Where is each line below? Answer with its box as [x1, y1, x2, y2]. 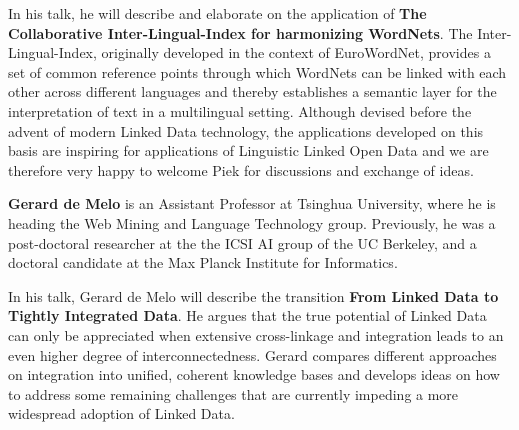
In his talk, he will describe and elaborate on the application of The [8, 3, 427, 23]
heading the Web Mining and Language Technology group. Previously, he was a [8, 212, 496, 233]
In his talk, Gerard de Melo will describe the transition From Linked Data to [8, 285, 499, 306]
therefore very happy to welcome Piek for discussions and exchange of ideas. [8, 159, 474, 180]
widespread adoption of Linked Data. [8, 403, 235, 424]
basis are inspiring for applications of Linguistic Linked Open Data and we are [8, 140, 489, 161]
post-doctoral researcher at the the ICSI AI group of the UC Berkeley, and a [8, 232, 477, 253]
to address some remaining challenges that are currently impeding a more [8, 383, 459, 404]
